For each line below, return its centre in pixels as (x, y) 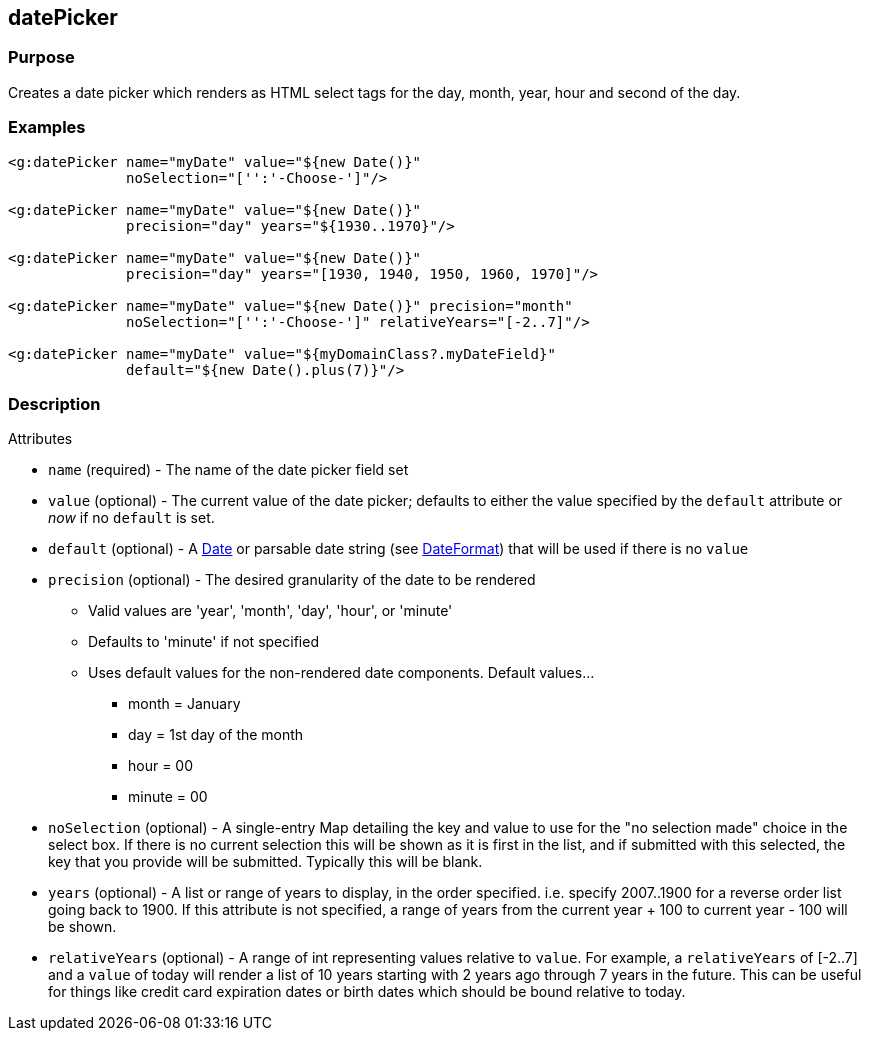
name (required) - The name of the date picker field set (228, 470)
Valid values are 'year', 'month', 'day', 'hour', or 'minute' (270, 611)
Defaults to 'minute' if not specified (203, 642)
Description (54, 403)
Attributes (40, 439)
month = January (184, 704)
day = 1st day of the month (216, 735)
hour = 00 (161, 766)
